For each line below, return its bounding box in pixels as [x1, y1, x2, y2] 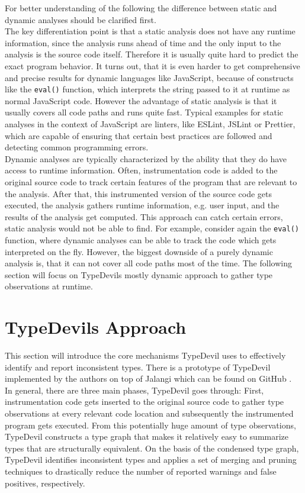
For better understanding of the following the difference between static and [5, 2, 277, 14]
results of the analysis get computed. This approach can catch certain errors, [5, 210, 283, 223]
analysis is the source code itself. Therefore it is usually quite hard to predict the [5, 48, 298, 60]
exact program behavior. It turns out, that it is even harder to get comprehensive [5, 59, 300, 72]
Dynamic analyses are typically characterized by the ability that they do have [5, 152, 287, 165]
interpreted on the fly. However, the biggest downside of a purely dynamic [5, 245, 273, 257]
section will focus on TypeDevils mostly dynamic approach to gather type [5, 268, 273, 281]
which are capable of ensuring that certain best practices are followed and [5, 129, 272, 141]
